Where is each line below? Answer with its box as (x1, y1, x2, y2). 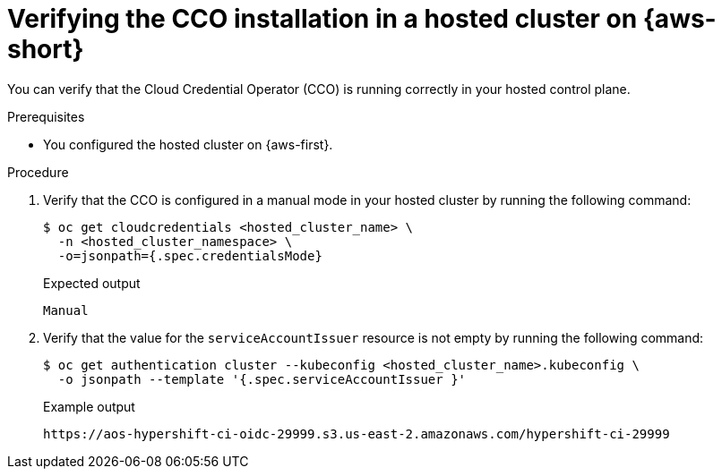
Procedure (7, 164, 69, 180)
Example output (43, 398, 135, 414)
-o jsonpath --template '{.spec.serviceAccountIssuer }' (57, 371, 467, 387)
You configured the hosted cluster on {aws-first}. (43, 136, 333, 152)
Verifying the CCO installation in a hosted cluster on (7, 4, 638, 34)
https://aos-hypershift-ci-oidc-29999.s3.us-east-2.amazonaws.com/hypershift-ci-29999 (43, 426, 670, 441)
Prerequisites (7, 108, 85, 124)
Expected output (43, 275, 141, 291)
